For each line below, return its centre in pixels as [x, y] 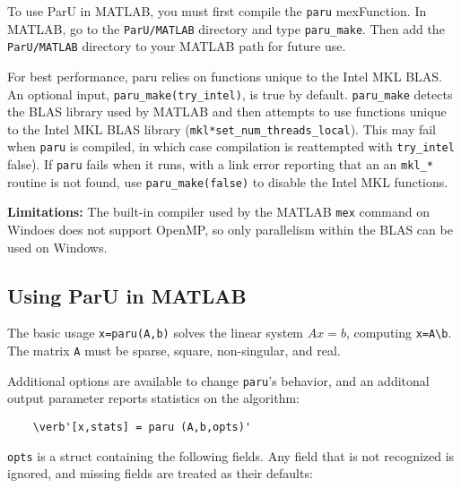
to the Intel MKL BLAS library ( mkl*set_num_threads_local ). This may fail [222, 128]
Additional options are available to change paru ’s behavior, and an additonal [218, 380]
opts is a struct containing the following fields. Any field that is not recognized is [231, 455]
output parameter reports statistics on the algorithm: [154, 398]
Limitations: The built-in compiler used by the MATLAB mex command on [219, 212]
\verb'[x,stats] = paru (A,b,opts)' [142, 428]
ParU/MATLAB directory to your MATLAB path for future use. [177, 46]
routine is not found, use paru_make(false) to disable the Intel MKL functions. [228, 181]
